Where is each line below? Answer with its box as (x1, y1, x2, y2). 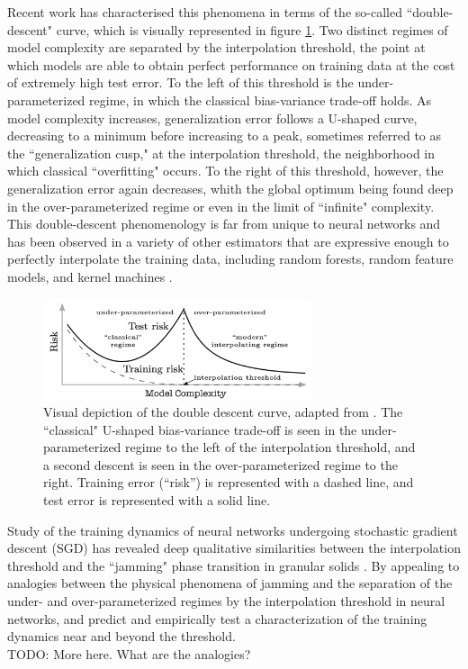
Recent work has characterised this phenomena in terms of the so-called (7, 3, 402, 21)
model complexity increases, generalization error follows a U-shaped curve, (7, 108, 418, 127)
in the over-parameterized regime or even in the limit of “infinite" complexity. (7, 196, 435, 215)
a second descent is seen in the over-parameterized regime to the (43, 455, 398, 474)
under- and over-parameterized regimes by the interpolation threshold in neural (7, 591, 445, 610)
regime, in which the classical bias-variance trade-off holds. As (89, 90, 432, 109)
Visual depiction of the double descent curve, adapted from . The (43, 402, 403, 420)
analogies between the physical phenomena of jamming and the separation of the (7, 574, 453, 592)
